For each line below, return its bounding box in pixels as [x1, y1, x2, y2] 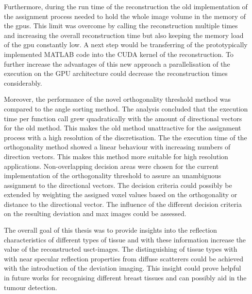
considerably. [4, 77, 42, 88]
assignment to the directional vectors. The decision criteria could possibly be [4, 180, 232, 190]
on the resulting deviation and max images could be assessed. [4, 208, 186, 219]
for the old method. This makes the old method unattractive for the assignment [4, 123, 241, 133]
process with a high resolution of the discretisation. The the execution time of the [4, 132, 247, 142]
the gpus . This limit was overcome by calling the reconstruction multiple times [4, 20, 238, 31]
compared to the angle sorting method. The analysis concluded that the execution [4, 103, 248, 113]
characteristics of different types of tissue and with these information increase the [4, 234, 246, 244]
